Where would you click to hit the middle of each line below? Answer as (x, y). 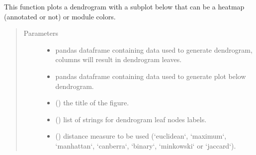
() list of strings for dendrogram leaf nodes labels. (131, 119)
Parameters (41, 33)
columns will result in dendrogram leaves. (119, 59)
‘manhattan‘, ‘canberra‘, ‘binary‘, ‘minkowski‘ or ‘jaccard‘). (146, 145)
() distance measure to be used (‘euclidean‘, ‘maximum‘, (141, 136)
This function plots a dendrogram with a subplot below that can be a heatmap (124, 6)
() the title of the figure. (92, 103)
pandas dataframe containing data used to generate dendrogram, (154, 49)
